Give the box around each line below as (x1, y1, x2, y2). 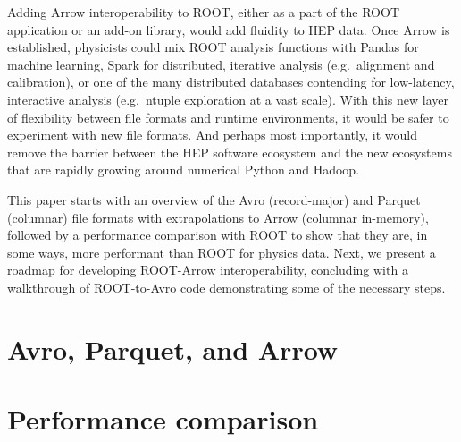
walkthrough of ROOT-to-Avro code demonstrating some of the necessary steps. (7, 277, 446, 296)
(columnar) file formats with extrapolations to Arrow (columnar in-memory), (7, 208, 429, 226)
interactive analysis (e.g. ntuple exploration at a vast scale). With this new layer (7, 89, 448, 108)
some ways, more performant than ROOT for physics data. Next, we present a (7, 242, 436, 261)
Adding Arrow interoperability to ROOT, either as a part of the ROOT (7, 3, 399, 21)
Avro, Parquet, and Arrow (7, 330, 339, 367)
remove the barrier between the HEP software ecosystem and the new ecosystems (7, 142, 452, 161)
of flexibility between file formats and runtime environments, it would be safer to (7, 107, 449, 126)
